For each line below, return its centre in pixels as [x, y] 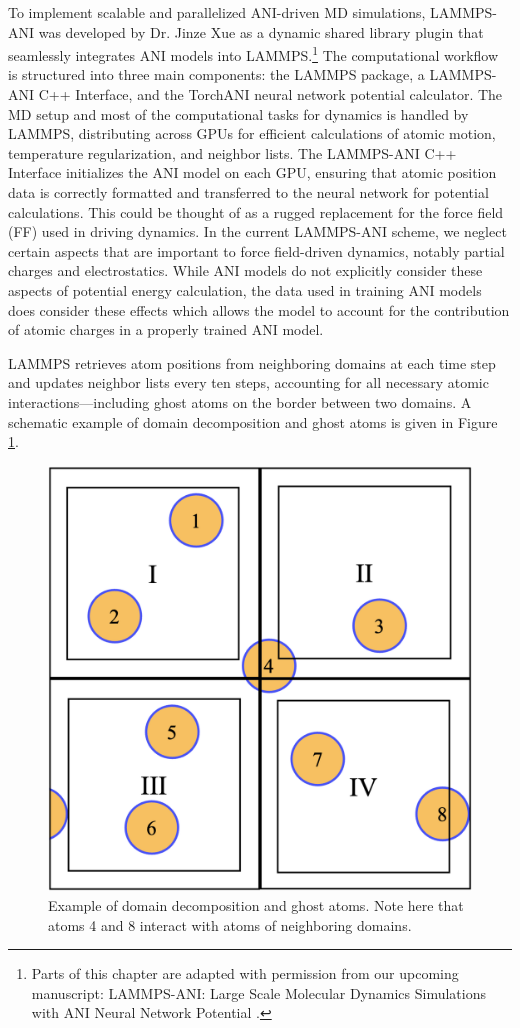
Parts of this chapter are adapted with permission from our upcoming [245, 973]
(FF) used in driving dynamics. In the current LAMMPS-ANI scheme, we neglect [257, 231]
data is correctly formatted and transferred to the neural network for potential [248, 192]
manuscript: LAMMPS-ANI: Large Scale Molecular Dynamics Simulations [258, 992]
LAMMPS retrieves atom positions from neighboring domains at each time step [252, 362]
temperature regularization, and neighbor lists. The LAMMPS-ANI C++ [232, 152]
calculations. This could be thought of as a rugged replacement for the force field [256, 211]
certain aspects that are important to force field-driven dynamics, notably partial [256, 250]
